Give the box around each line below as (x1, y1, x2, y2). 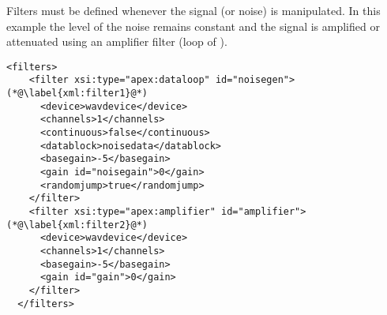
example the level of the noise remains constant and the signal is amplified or (6, 17, 380, 34)
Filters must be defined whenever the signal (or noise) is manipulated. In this (6, 2, 381, 18)
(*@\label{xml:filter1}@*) (6, 88, 148, 99)
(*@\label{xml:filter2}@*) (6, 219, 148, 231)
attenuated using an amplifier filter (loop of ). (6, 33, 227, 50)
